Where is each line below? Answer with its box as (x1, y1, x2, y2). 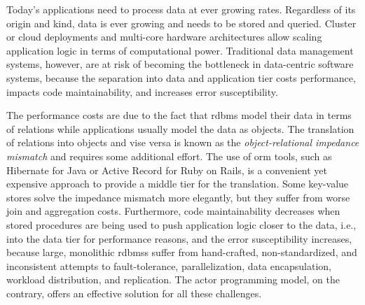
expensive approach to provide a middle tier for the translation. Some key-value (6, 176, 349, 191)
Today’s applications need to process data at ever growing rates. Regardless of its (6, 2, 356, 16)
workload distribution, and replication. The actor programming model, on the (6, 272, 340, 287)
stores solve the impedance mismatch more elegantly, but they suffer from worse (6, 190, 350, 204)
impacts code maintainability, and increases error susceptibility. (6, 84, 278, 99)
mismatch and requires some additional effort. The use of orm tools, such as (6, 148, 332, 163)
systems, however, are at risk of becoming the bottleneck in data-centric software (6, 57, 354, 71)
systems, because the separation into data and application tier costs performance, (6, 70, 356, 85)
